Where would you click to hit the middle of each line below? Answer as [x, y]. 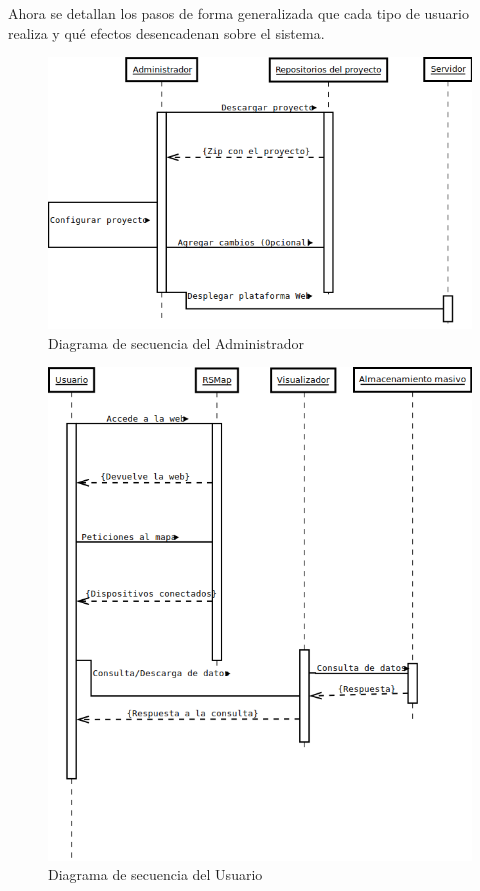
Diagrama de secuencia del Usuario [155, 874]
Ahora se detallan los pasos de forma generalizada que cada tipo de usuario [238, 13]
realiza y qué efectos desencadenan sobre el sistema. [166, 32]
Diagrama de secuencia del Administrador [176, 342]
